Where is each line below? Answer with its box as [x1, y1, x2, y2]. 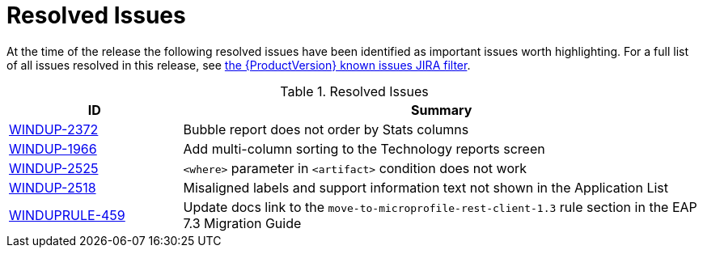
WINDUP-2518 [9, 179, 96, 196]
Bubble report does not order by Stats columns [183, 121, 469, 138]
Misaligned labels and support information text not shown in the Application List [183, 179, 668, 196]
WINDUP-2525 [9, 159, 99, 176]
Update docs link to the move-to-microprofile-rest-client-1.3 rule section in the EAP [183, 198, 697, 215]
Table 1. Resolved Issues [280, 83, 429, 99]
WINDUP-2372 [9, 121, 99, 138]
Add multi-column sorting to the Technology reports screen [183, 140, 545, 157]
